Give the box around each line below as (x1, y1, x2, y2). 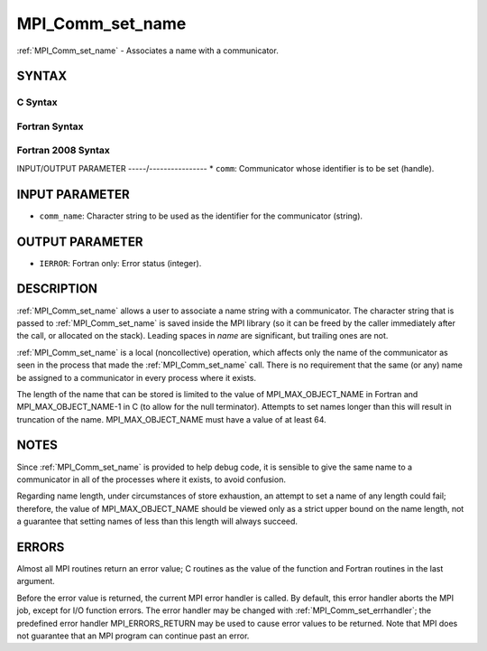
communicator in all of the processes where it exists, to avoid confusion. (16, 474, 286, 485)
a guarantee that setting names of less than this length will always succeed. (16, 516, 298, 527)
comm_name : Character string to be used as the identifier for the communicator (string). (39, 210, 363, 221)
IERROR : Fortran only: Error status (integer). (39, 257, 202, 268)
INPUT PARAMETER (16, 186, 130, 202)
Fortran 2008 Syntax (16, 144, 110, 157)
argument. (16, 576, 56, 587)
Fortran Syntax (16, 120, 84, 133)
